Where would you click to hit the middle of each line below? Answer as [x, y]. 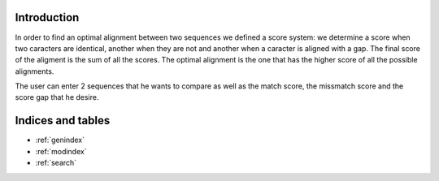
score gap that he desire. [57, 97]
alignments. [35, 71]
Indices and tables [63, 121]
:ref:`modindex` [61, 151]
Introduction [47, 17]
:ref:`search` [56, 163]
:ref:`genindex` [60, 140]
